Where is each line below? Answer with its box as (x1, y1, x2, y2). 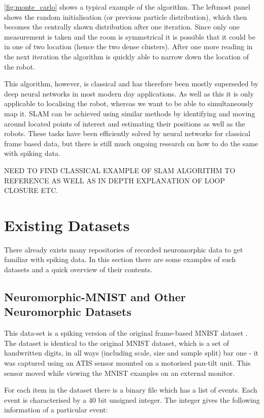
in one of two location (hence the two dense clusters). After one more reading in (4, 41, 253, 52)
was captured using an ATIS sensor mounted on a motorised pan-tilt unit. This (4, 357, 251, 368)
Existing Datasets (4, 214, 130, 235)
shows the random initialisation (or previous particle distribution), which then (4, 11, 247, 22)
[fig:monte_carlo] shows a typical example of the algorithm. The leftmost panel (4, 2, 250, 12)
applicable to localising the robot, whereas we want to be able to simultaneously (4, 98, 254, 109)
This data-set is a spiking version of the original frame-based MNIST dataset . (4, 328, 248, 338)
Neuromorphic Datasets (4, 304, 131, 319)
